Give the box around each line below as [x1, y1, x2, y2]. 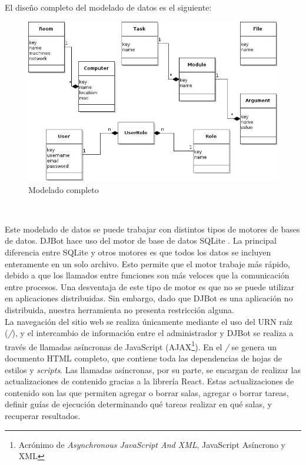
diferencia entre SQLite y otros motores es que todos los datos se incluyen [5, 246, 271, 258]
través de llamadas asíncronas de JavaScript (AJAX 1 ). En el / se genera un [5, 338, 277, 353]
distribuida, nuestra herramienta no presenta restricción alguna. [5, 304, 234, 315]
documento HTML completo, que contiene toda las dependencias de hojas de [5, 352, 282, 364]
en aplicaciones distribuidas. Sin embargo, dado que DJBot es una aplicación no [5, 292, 293, 304]
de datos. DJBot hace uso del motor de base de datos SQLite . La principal [5, 234, 277, 247]
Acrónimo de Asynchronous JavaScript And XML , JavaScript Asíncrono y [18, 438, 285, 450]
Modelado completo [28, 183, 99, 195]
